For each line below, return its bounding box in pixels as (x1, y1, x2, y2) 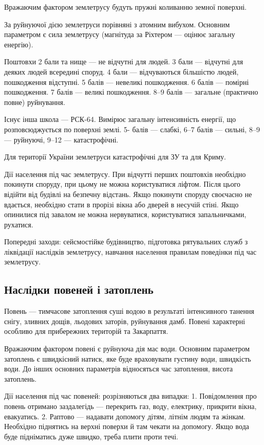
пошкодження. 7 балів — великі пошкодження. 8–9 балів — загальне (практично (4, 86, 258, 97)
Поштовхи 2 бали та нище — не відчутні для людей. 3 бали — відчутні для (4, 56, 243, 67)
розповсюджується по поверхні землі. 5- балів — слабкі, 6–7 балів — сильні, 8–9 (4, 123, 260, 134)
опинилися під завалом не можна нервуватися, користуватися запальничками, (4, 209, 247, 220)
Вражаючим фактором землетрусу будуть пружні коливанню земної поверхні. (4, 2, 247, 12)
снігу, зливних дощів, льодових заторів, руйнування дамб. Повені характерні (4, 315, 245, 326)
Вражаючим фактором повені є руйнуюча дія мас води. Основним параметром (4, 343, 250, 354)
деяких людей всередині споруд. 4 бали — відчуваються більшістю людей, (4, 66, 239, 77)
